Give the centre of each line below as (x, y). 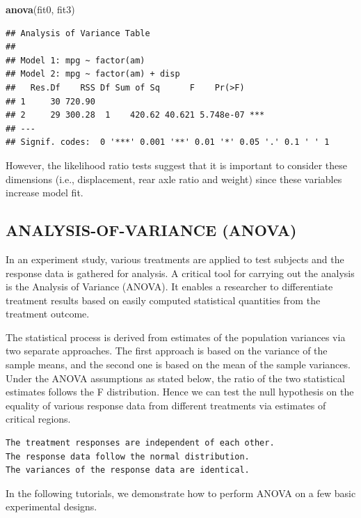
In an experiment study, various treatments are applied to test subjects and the (175, 259)
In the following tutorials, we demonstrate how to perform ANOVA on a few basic (181, 493)
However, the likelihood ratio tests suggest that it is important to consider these (177, 165)
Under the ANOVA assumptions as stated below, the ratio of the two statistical (175, 378)
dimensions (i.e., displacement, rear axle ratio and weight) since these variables (174, 179)
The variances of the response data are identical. (128, 470)
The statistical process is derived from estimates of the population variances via (176, 337)
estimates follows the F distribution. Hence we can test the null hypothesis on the (180, 392)
